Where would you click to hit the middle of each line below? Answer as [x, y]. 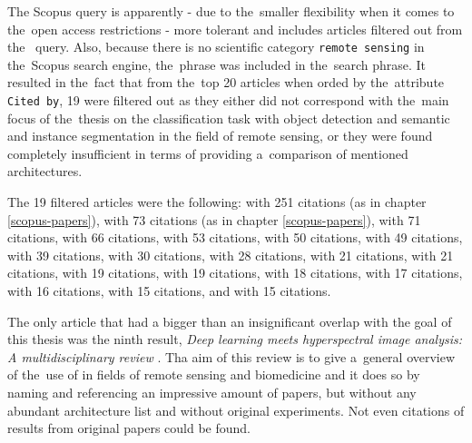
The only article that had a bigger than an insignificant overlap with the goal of [230, 321]
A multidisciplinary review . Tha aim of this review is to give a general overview [231, 356]
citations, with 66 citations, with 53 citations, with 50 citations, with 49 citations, [235, 237]
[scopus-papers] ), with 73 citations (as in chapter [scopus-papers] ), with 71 [214, 219]
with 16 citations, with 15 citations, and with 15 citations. [169, 291]
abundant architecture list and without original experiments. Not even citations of [236, 410]
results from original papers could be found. [129, 428]
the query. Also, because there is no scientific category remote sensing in [216, 47]
